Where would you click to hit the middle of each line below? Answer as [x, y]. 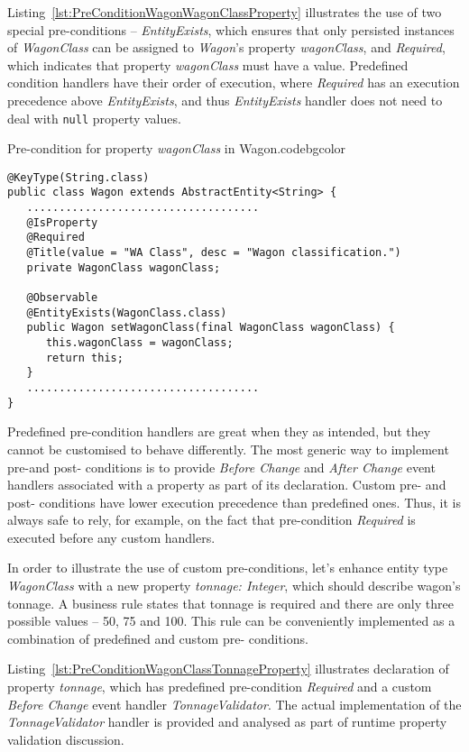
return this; [84, 358]
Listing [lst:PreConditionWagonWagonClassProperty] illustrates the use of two [225, 12]
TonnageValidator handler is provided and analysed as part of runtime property [227, 722]
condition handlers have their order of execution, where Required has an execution [234, 83]
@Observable [62, 298]
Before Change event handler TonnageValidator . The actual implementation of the [234, 704]
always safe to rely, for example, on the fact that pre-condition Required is [212, 520]
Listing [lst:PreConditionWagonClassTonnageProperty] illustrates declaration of [228, 669]
